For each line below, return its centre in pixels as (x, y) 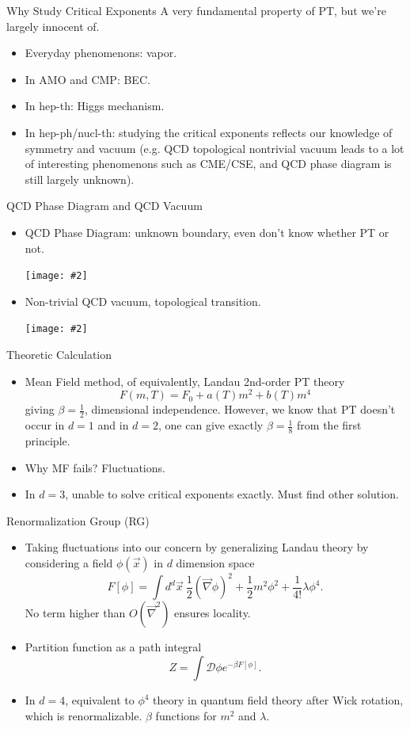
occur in (45, 425)
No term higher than (75, 613)
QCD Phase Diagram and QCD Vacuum (104, 206)
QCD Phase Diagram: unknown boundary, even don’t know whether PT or (207, 232)
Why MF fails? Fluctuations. (95, 467)
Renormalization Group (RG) (78, 520)
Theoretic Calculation (59, 355)
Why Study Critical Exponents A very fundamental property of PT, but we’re (196, 10)
